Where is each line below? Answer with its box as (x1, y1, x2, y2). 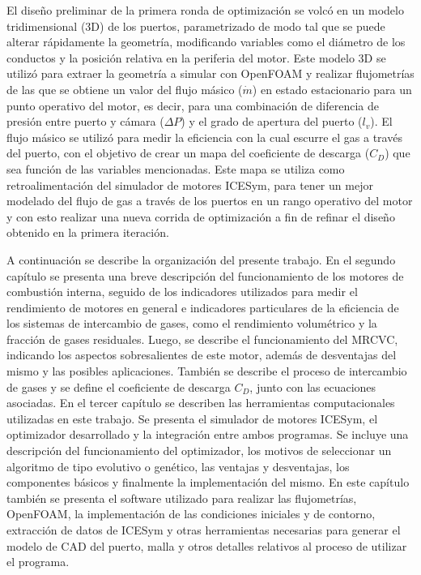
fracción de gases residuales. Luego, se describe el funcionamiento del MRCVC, (6, 330, 398, 347)
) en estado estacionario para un (252, 80, 412, 97)
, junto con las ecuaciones (249, 378, 376, 395)
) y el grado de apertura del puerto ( (181, 113, 363, 130)
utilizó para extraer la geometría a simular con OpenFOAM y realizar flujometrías (6, 65, 415, 82)
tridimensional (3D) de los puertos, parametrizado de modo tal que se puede (6, 17, 385, 34)
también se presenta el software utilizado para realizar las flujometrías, (6, 489, 357, 506)
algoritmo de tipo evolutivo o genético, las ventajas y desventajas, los (6, 457, 350, 474)
